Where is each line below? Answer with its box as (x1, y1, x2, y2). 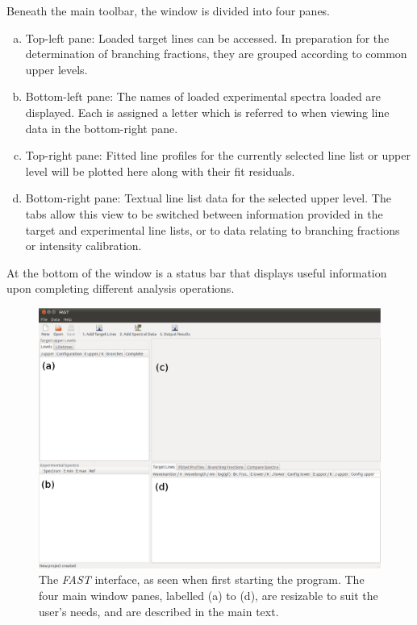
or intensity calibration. (25, 237, 142, 254)
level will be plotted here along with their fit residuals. (25, 162, 295, 179)
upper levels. (25, 60, 88, 77)
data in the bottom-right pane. (25, 119, 178, 136)
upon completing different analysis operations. (6, 280, 235, 297)
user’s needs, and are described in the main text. (39, 602, 279, 619)
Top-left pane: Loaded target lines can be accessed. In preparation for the (25, 29, 390, 46)
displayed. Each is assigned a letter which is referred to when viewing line (25, 103, 390, 120)
